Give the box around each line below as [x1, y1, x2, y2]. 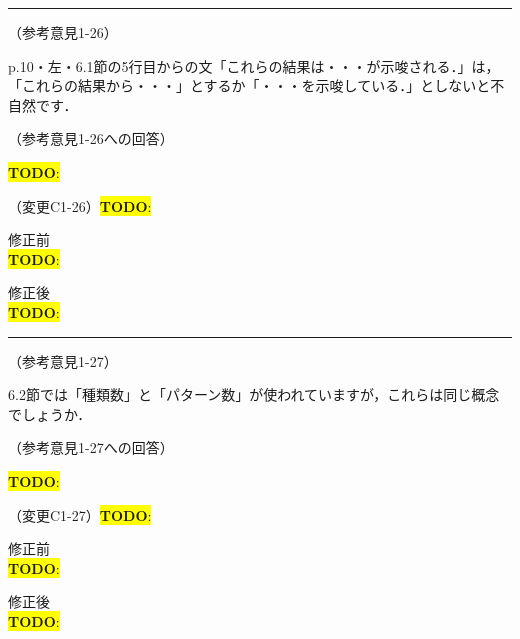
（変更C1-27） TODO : [8, 504, 152, 525]
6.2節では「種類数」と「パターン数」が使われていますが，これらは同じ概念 [8, 384, 500, 405]
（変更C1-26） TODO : [8, 195, 152, 216]
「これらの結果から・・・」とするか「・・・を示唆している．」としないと [8, 75, 491, 96]
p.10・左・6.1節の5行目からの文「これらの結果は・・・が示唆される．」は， [8, 55, 500, 76]
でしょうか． [8, 403, 92, 424]
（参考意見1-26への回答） [8, 128, 174, 149]
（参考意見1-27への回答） [8, 437, 174, 458]
